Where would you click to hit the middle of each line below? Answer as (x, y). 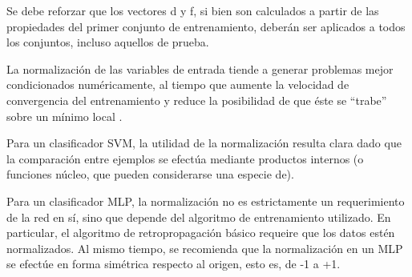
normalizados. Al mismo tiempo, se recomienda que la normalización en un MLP (205, 248)
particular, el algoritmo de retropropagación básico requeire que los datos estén (201, 233)
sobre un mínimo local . (65, 116)
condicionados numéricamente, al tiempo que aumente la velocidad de (178, 84)
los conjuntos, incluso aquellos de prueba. (108, 42)
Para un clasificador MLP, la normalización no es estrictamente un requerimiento (206, 201)
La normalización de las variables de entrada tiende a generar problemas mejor (200, 68)
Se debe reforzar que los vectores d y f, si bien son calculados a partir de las (193, 10)
